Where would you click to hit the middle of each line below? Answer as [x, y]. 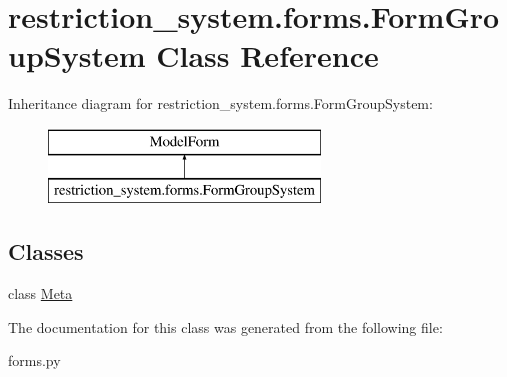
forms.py [34, 360]
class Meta [40, 293]
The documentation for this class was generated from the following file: [225, 326]
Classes [46, 251]
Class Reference [267, 55]
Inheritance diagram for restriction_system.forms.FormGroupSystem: [220, 103]
